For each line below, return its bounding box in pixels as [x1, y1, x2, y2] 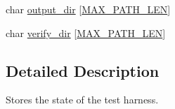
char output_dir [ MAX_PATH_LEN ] [6, 2, 171, 16]
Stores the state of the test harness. [6, 92, 159, 107]
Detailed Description [6, 59, 160, 81]
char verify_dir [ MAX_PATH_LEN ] [6, 25, 166, 40]
